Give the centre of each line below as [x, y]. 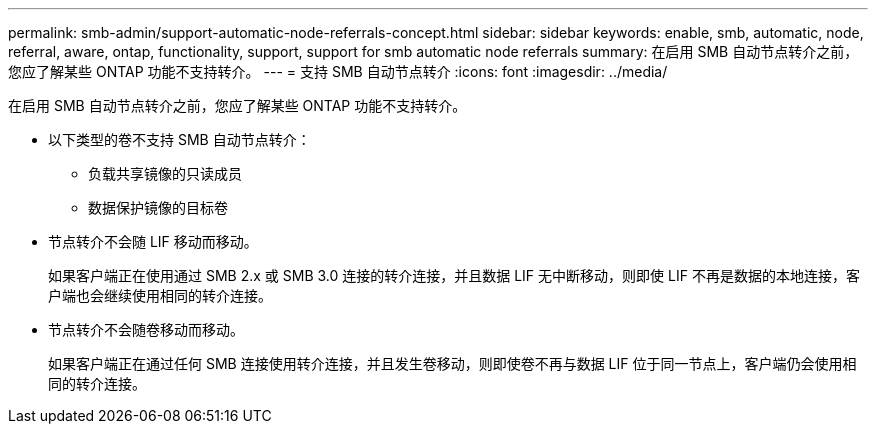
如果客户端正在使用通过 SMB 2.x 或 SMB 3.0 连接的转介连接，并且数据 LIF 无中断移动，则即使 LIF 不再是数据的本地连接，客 [454, 275]
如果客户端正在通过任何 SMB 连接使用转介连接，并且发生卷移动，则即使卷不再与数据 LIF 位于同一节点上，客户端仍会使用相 [452, 363]
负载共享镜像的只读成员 [165, 173]
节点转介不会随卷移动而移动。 [146, 329]
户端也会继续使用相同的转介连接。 [160, 295]
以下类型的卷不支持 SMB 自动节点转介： [179, 139]
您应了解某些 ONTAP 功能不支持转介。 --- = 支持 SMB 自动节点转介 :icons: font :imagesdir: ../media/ [338, 71]
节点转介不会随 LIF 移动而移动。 [153, 241]
